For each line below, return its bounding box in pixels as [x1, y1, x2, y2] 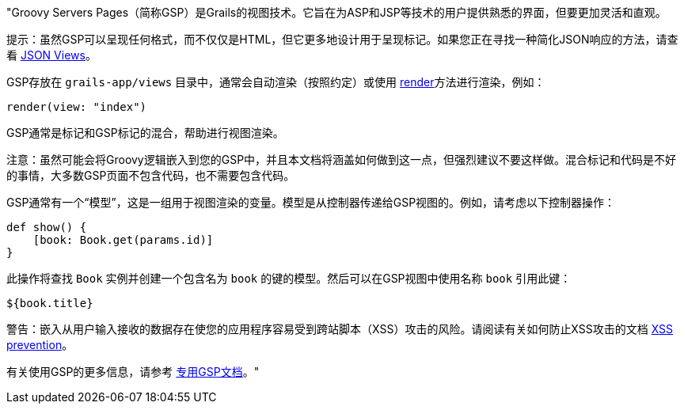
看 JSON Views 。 [6, 48, 97, 62]
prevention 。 [6, 338, 74, 351]
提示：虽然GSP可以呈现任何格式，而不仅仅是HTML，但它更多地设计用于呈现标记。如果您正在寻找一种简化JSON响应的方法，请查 [6, 32, 678, 46]
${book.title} [6, 297, 93, 309]
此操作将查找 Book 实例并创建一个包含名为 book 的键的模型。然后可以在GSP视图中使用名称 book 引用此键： [6, 271, 572, 285]
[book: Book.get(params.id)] [32, 233, 214, 246]
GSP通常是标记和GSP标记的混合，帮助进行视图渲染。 [6, 126, 284, 139]
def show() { [6, 221, 87, 233]
